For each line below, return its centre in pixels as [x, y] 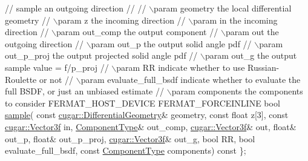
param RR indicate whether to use [181, 67]
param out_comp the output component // [137, 32]
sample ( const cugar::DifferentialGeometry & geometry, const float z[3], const [147, 115]
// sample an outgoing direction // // [76, 8]
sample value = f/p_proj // [57, 67]
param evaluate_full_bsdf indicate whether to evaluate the [191, 79]
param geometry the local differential [223, 8]
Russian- [264, 67]
